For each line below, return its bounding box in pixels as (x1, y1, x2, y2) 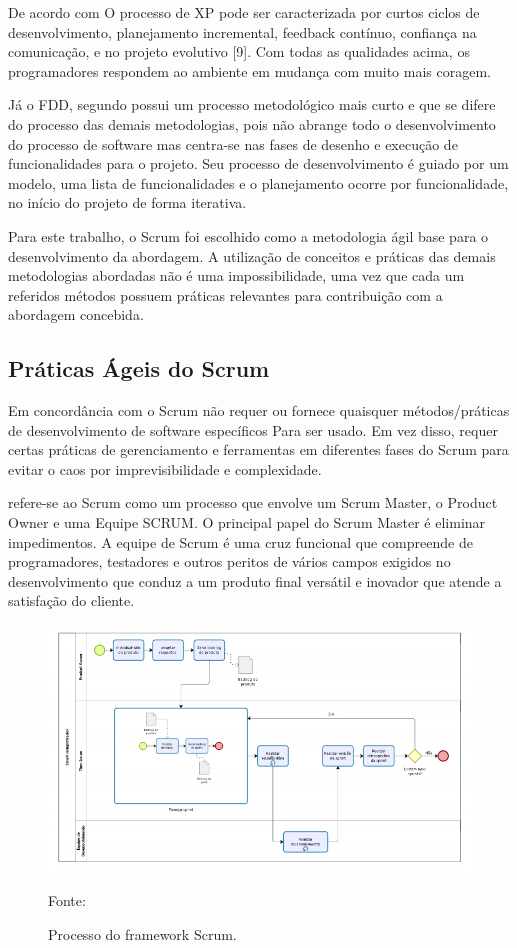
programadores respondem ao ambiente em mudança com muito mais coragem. (8, 60, 491, 81)
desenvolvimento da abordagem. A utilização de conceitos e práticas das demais (8, 245, 496, 266)
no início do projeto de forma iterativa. (8, 192, 247, 213)
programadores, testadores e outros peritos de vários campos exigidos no (8, 551, 451, 572)
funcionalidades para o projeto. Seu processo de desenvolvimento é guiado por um (8, 153, 509, 174)
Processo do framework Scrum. (48, 923, 237, 944)
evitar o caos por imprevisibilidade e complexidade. (8, 458, 322, 479)
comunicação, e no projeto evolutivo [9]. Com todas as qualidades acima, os (8, 41, 470, 62)
